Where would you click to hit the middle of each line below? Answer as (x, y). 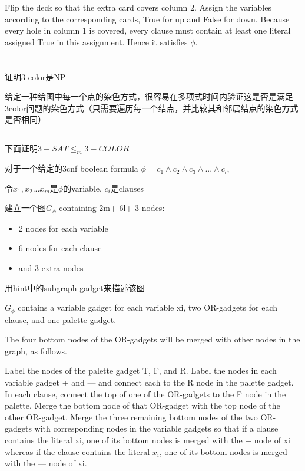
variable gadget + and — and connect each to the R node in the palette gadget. (149, 382)
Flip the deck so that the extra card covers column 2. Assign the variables (138, 7)
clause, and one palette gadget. (61, 319)
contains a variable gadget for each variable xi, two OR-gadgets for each (147, 307)
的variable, (82, 188)
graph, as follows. (36, 350)
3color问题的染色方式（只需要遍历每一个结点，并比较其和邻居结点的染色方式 (152, 108)
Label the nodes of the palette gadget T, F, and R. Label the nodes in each (141, 370)
